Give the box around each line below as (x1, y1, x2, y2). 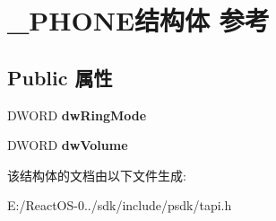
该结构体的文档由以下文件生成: (7, 165, 186, 184)
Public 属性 (7, 63, 113, 91)
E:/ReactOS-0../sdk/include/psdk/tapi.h (7, 196, 232, 215)
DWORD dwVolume (7, 136, 128, 155)
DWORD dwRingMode (7, 105, 147, 124)
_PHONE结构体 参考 (7, 2, 270, 39)
